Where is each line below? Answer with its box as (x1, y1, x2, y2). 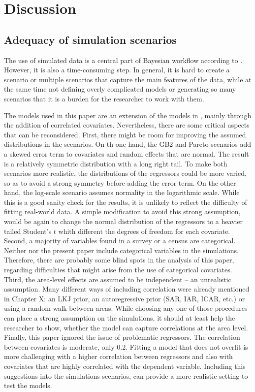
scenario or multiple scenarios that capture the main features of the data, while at (4, 74, 252, 84)
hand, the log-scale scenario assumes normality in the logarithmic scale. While (4, 187, 240, 197)
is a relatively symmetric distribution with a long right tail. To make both (4, 158, 227, 168)
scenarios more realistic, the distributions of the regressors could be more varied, (4, 168, 247, 178)
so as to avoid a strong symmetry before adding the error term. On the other (4, 177, 236, 188)
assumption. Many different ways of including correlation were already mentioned (4, 284, 250, 294)
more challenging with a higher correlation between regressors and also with (4, 351, 233, 361)
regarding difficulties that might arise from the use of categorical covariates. (4, 264, 232, 275)
